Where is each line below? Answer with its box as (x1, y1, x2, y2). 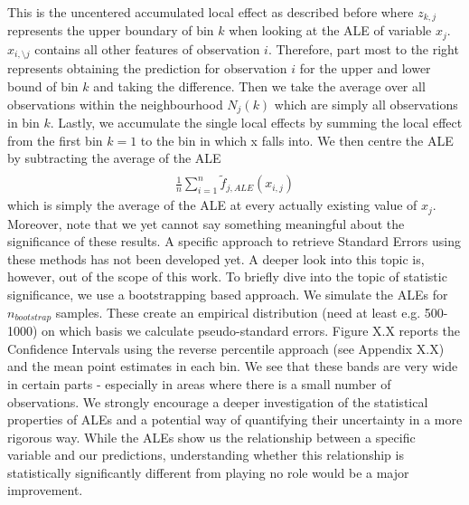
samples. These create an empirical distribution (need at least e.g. (55, 302, 421, 321)
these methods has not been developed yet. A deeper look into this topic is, (7, 249, 425, 268)
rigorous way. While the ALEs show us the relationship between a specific (7, 427, 416, 446)
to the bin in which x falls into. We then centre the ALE (140, 130, 454, 149)
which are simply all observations (274, 94, 458, 113)
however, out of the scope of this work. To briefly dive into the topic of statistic (7, 267, 447, 286)
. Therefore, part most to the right (267, 39, 459, 58)
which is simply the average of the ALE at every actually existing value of (7, 195, 417, 214)
